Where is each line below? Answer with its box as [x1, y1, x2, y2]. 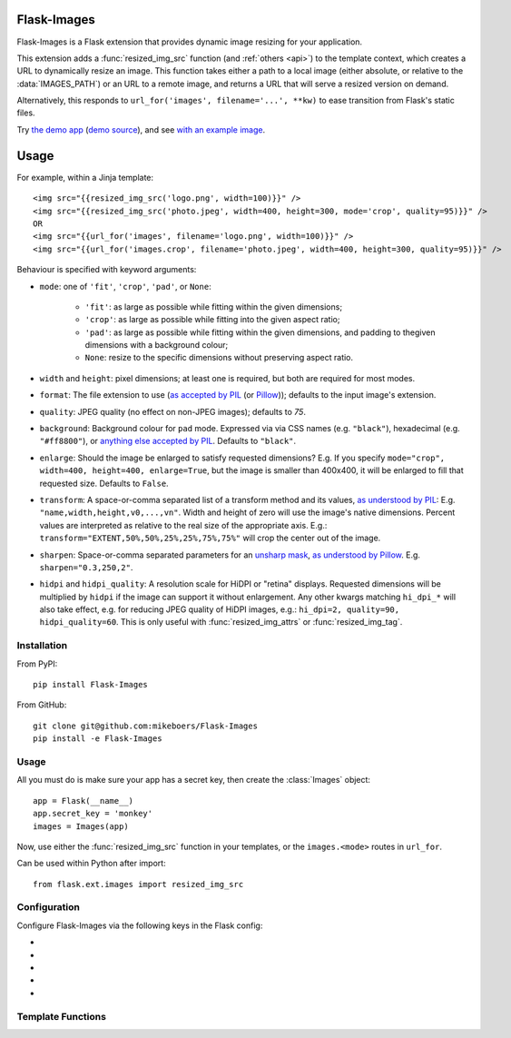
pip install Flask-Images [33, 679, 149, 690]
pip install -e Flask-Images [33, 734, 162, 744]
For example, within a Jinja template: [16, 172, 154, 183]
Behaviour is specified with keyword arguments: [16, 264, 197, 275]
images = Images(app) [33, 821, 129, 831]
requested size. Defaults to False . [39, 478, 169, 489]
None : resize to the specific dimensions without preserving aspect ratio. [84, 352, 354, 363]
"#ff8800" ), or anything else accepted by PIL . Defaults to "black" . [39, 436, 297, 447]
